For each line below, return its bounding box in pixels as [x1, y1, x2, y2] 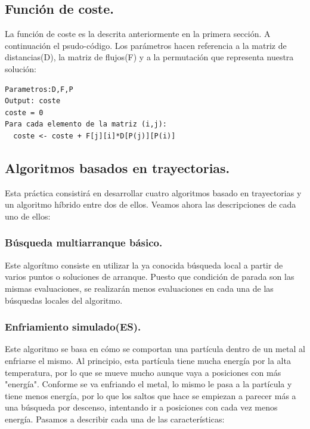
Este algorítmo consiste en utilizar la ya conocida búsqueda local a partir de [5, 258, 283, 271]
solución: [5, 62, 36, 75]
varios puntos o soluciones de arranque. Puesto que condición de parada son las [5, 270, 294, 283]
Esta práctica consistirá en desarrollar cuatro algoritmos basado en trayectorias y [5, 186, 302, 199]
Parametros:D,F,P [5, 85, 73, 94]
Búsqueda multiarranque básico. [5, 235, 163, 250]
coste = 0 [5, 108, 44, 117]
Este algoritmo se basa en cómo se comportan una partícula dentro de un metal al [5, 342, 305, 355]
